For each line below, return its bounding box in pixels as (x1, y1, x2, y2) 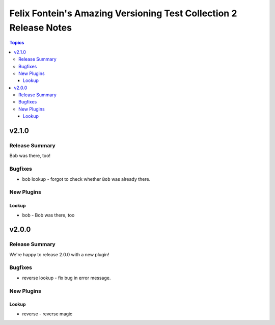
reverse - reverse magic (22, 311, 73, 317)
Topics (9, 40, 24, 46)
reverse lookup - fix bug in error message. (22, 275, 111, 281)
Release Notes (9, 22, 72, 33)
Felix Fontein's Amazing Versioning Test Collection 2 (9, 8, 237, 19)
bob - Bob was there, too (22, 212, 75, 218)
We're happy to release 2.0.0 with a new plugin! (9, 251, 109, 257)
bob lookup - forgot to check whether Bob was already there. (22, 176, 151, 182)
